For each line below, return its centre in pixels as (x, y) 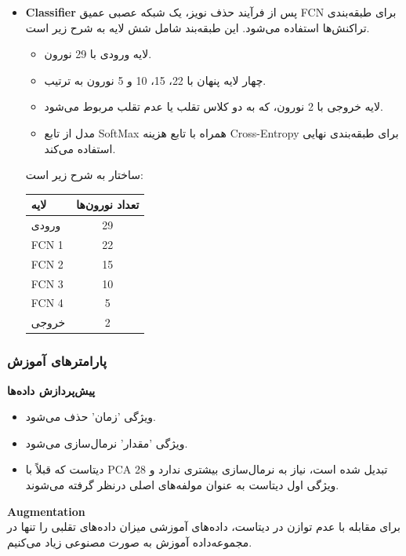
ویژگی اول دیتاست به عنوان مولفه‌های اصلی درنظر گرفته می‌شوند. (182, 485)
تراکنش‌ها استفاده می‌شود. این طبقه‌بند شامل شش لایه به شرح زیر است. (198, 27)
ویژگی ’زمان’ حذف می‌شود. (91, 417)
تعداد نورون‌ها (108, 205)
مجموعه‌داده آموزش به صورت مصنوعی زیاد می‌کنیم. (130, 541)
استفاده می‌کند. (80, 148)
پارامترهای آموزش (57, 361)
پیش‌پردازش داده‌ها (51, 390)
